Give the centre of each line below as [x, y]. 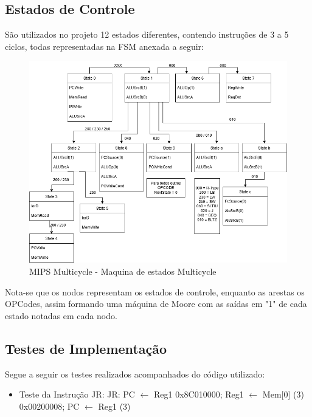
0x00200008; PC [49, 406]
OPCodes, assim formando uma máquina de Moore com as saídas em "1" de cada [156, 304]
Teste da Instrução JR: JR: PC [77, 394]
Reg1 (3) [114, 406]
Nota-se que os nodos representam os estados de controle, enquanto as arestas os [155, 291]
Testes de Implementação [86, 348]
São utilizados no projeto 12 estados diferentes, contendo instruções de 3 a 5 [147, 34]
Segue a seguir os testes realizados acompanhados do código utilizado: [135, 374]
